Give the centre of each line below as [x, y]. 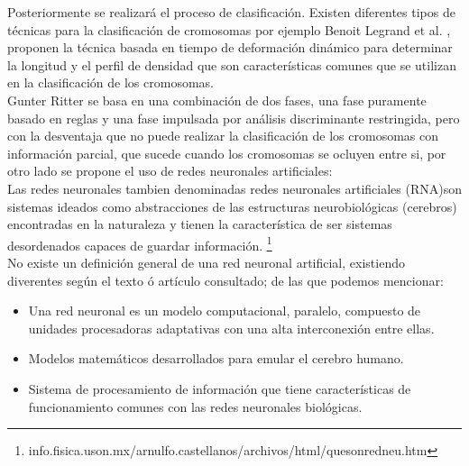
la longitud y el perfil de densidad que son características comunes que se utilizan [232, 64]
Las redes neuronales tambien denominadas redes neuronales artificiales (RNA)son [235, 188]
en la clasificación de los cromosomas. [110, 82]
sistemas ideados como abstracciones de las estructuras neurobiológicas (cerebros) [232, 206]
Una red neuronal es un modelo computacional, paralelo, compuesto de [225, 311]
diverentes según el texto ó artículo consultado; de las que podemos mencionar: [225, 280]
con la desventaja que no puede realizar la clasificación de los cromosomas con [223, 136]
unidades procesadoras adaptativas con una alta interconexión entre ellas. [231, 328]
